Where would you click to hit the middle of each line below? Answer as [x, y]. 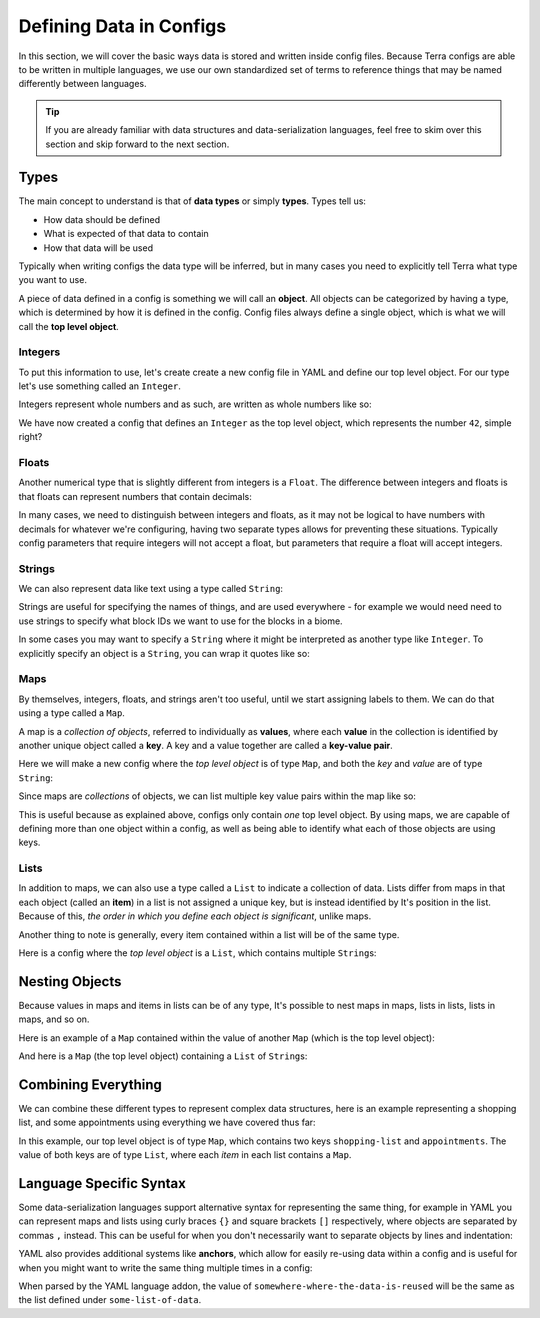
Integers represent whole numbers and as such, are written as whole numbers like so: [195, 404]
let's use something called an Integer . [100, 386]
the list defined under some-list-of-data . [110, 1300]
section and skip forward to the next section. [137, 144]
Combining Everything [90, 1084]
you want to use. [52, 280]
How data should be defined [102, 219]
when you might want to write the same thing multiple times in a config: [165, 1267]
